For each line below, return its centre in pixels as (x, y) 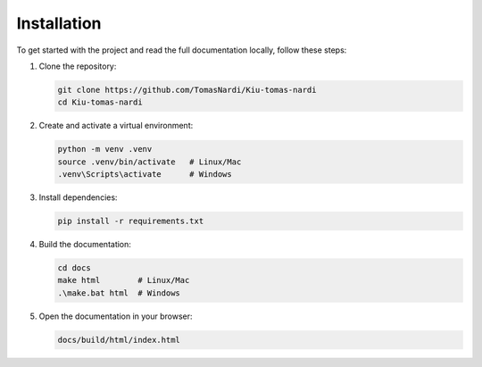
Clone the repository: (78, 66)
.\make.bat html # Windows (119, 293)
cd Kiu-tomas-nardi (100, 102)
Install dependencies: (78, 197)
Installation (59, 23)
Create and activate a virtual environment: (116, 126)
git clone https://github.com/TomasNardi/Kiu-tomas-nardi (187, 90)
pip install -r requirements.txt (131, 221)
